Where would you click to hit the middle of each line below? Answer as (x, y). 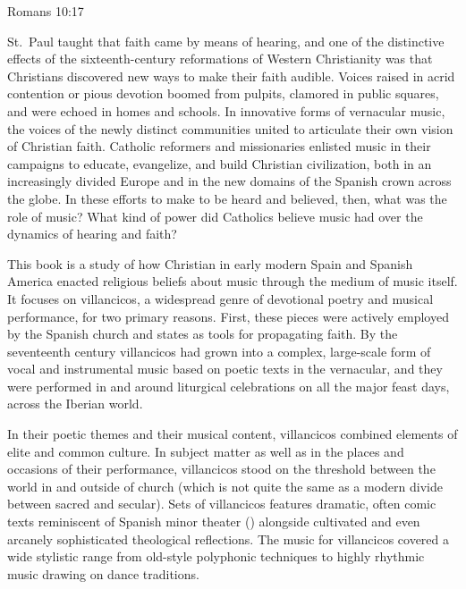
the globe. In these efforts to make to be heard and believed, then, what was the (227, 198)
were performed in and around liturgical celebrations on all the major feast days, (229, 386)
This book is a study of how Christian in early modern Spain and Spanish (210, 263)
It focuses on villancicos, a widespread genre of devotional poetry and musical (220, 298)
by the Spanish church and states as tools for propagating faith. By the (203, 334)
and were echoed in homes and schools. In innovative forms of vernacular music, (226, 110)
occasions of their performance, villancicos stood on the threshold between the (221, 469)
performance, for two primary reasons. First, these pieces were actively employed (228, 316)
